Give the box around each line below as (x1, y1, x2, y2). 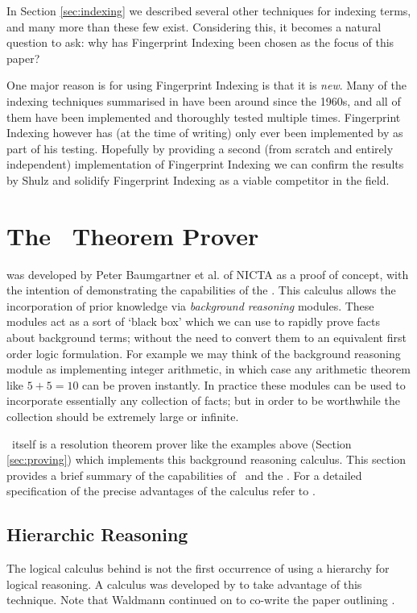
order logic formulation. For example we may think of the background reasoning (6, 344, 401, 361)
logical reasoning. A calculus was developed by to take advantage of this (6, 575, 362, 592)
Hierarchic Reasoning (6, 522, 188, 547)
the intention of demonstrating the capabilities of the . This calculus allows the (6, 281, 396, 298)
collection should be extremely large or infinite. (6, 408, 239, 424)
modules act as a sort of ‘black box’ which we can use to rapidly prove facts (6, 313, 381, 330)
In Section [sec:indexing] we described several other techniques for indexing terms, (6, 2, 411, 19)
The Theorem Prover (6, 219, 259, 252)
